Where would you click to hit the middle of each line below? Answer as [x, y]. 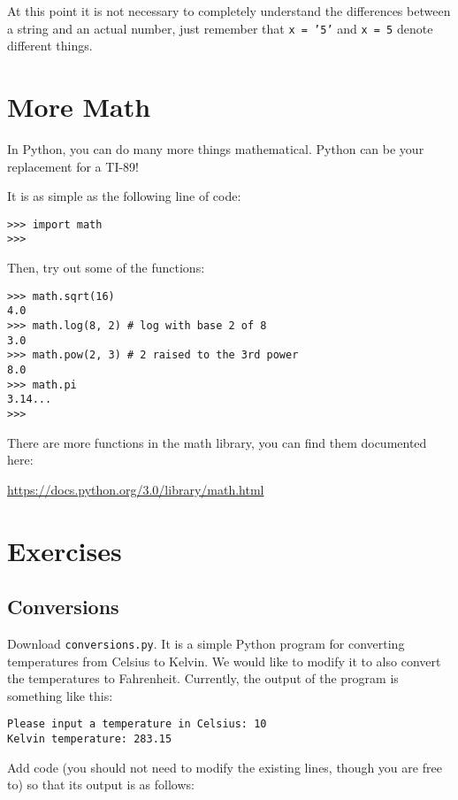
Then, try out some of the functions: [106, 268]
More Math [79, 107]
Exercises [65, 550]
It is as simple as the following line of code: [124, 196]
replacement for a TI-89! [73, 166]
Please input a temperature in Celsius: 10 [137, 724]
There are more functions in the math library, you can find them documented [217, 442]
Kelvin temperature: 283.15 [90, 739]
